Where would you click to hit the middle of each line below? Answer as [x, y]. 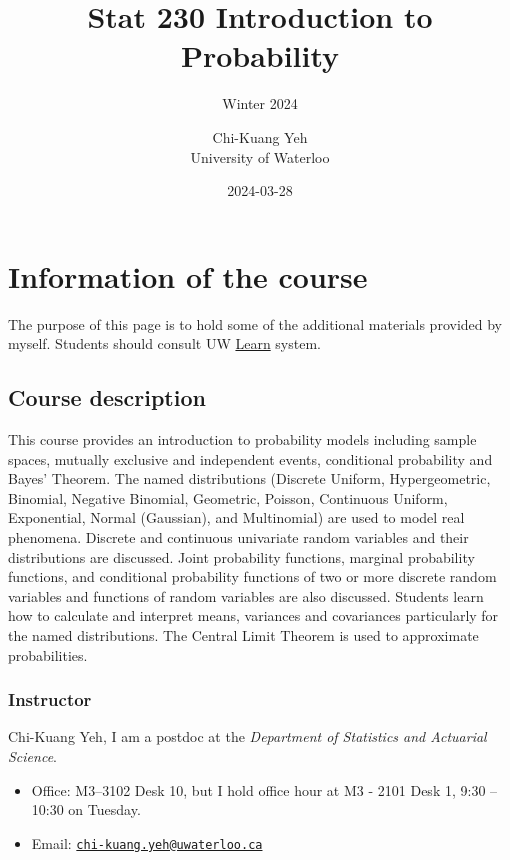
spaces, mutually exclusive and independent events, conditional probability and [250, 458]
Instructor [50, 699]
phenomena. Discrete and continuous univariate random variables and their [238, 536]
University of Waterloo [260, 156]
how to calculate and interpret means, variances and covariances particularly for [253, 615]
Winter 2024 [260, 103]
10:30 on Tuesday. [86, 809]
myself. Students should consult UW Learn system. [164, 343]
